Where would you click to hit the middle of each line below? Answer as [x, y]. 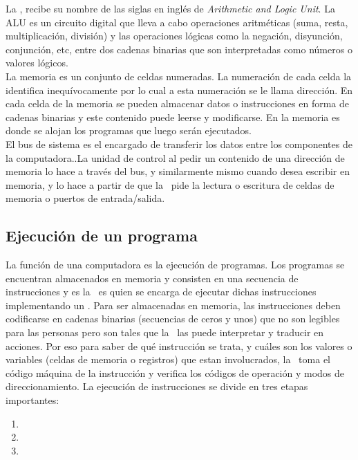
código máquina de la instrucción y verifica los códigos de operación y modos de [175, 372]
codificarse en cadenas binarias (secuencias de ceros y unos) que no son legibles [173, 319]
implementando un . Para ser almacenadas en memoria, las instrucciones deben [173, 305]
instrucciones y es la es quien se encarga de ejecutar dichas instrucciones [161, 292]
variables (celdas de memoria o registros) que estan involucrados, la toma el [168, 359]
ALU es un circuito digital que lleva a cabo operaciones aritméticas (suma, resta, [177, 22]
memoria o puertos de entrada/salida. [85, 198]
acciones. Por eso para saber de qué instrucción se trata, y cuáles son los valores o [179, 346]
